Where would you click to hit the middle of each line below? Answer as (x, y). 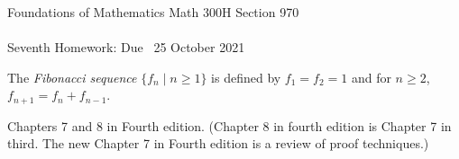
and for (371, 77)
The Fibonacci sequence (72, 77)
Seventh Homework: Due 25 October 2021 (126, 47)
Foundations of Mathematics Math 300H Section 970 (153, 12)
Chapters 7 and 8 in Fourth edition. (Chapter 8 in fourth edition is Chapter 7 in (229, 125)
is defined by (246, 77)
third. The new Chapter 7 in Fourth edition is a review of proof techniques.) (218, 143)
